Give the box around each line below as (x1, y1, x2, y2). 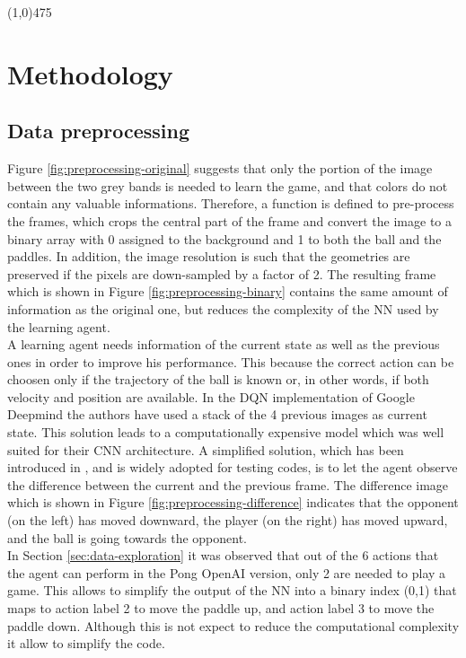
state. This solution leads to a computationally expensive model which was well (7, 423, 444, 442)
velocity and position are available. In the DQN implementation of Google (7, 387, 415, 406)
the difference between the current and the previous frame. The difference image (7, 475, 449, 494)
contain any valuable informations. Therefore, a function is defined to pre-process (7, 194, 454, 213)
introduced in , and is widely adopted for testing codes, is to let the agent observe (7, 458, 458, 477)
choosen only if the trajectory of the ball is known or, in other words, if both (7, 370, 429, 389)
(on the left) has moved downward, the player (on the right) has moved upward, (7, 511, 448, 530)
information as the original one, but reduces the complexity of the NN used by (7, 299, 439, 318)
